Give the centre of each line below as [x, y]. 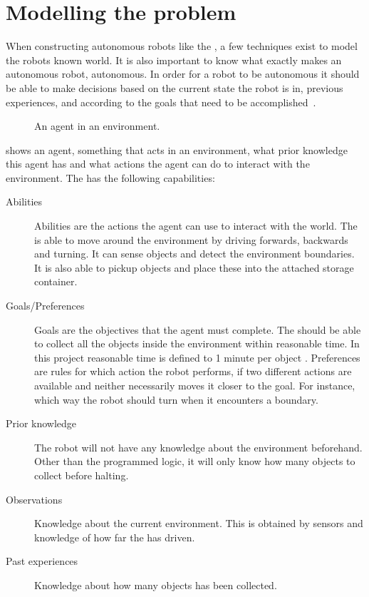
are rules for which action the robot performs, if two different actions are [193, 371]
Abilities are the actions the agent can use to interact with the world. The [196, 226]
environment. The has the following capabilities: [110, 177]
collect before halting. [82, 475]
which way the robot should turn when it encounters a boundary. [176, 399]
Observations [34, 499]
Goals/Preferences [45, 306]
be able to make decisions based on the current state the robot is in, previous [175, 87]
